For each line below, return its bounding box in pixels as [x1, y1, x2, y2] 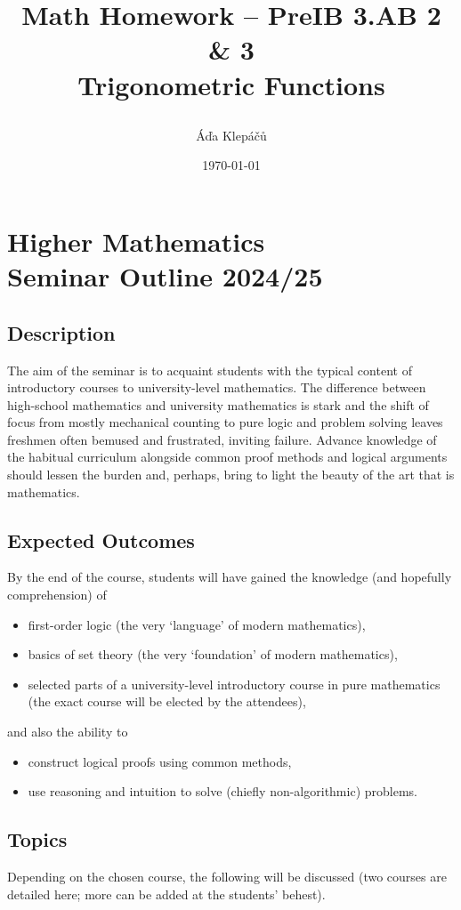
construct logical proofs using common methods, [28, 752, 292, 770]
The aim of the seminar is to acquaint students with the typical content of [7, 360, 412, 379]
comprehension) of [7, 585, 107, 604]
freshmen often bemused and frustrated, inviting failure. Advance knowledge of [7, 430, 437, 448]
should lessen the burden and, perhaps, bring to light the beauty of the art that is [7, 465, 455, 484]
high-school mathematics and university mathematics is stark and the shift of [7, 395, 429, 414]
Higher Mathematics [7, 222, 265, 259]
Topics [7, 825, 68, 853]
